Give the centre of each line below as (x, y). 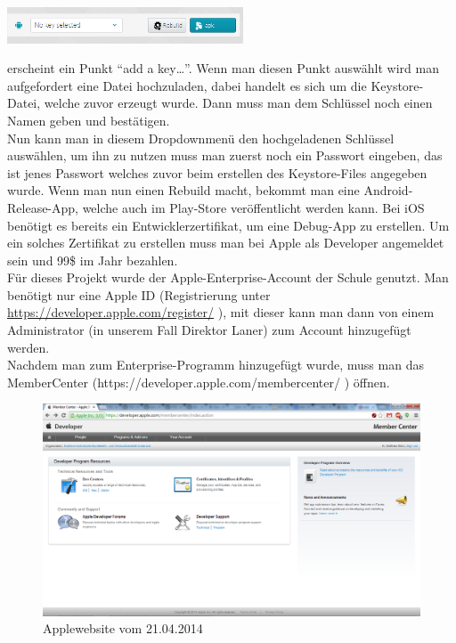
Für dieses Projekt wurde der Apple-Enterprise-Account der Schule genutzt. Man (228, 277)
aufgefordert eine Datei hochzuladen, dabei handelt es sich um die (187, 85)
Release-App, (43, 207)
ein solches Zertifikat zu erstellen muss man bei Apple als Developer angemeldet (226, 243)
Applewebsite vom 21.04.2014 (123, 628)
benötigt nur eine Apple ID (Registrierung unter (139, 294)
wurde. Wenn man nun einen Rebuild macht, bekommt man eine (183, 190)
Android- (388, 190)
